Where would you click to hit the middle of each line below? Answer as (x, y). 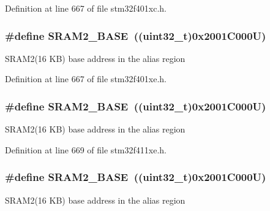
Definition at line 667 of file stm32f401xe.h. (86, 79)
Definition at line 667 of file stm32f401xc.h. (86, 8)
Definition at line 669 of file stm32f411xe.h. (86, 149)
